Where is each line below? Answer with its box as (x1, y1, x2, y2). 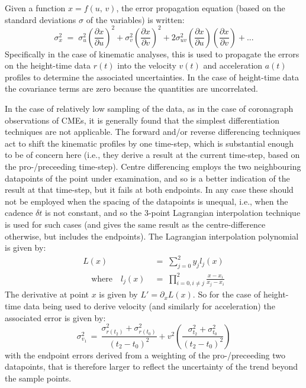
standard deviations (5, 13, 76, 25)
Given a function (5, 2, 66, 14)
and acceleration (203, 59, 263, 72)
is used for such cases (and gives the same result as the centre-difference (5, 218, 266, 230)
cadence (5, 206, 33, 219)
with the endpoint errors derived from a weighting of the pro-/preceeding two (5, 348, 286, 361)
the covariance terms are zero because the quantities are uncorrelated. (5, 82, 258, 95)
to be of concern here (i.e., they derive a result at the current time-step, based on (5, 148, 300, 161)
